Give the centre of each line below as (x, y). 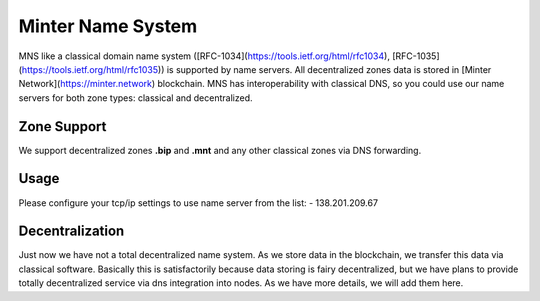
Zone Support (62, 126)
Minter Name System (108, 26)
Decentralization (71, 231)
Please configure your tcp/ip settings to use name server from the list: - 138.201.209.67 (198, 202)
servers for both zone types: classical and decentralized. (135, 97)
